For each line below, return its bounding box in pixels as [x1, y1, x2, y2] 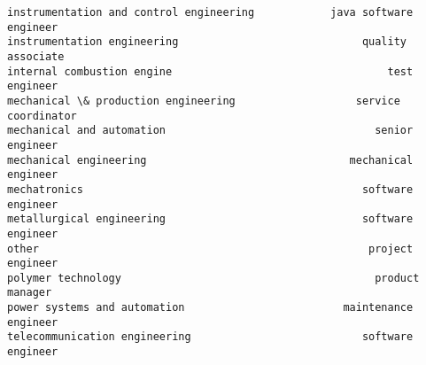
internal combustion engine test [7, 65, 414, 78]
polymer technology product [7, 271, 420, 284]
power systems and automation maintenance [7, 301, 414, 315]
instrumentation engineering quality [7, 35, 407, 49]
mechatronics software [7, 182, 414, 196]
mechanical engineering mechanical [7, 153, 414, 167]
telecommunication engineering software [7, 330, 414, 344]
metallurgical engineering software [7, 213, 414, 226]
